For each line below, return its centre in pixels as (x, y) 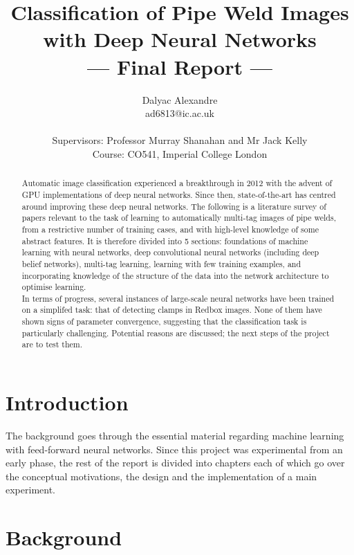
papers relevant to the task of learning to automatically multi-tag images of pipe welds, (179, 218)
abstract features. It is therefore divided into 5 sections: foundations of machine (165, 240)
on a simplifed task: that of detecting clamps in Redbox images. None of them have (172, 310)
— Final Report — (180, 66)
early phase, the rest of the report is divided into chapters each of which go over (175, 463)
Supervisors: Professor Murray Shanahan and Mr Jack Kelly (180, 140)
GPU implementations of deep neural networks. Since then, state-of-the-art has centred (179, 194)
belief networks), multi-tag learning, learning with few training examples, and (161, 263)
